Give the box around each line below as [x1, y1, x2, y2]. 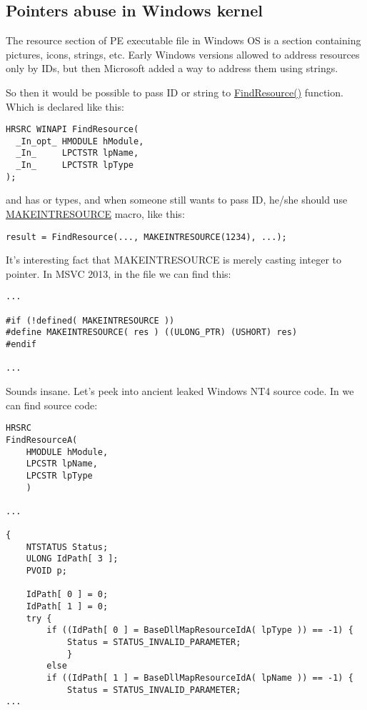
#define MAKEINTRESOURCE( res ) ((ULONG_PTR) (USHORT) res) [6, 327, 298, 338]
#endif [6, 339, 36, 350]
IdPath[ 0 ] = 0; [26, 589, 109, 600]
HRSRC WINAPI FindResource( [6, 124, 139, 135]
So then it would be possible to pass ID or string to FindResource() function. [6, 84, 343, 99]
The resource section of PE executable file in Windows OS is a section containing [6, 33, 361, 48]
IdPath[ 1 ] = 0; [26, 601, 109, 612]
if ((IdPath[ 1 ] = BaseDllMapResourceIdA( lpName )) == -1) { [46, 673, 353, 684]
